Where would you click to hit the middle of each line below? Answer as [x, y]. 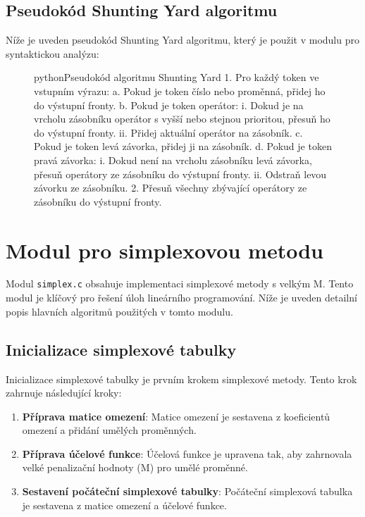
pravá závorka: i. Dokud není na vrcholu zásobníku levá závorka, [173, 160]
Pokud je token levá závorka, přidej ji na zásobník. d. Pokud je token [183, 146]
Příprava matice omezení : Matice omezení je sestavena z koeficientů [176, 416]
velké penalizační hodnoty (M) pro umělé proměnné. [135, 467]
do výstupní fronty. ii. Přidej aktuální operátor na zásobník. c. [168, 132]
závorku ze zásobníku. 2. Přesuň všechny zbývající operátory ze [171, 188]
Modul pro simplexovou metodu [165, 250]
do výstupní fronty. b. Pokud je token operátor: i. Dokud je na [169, 105]
